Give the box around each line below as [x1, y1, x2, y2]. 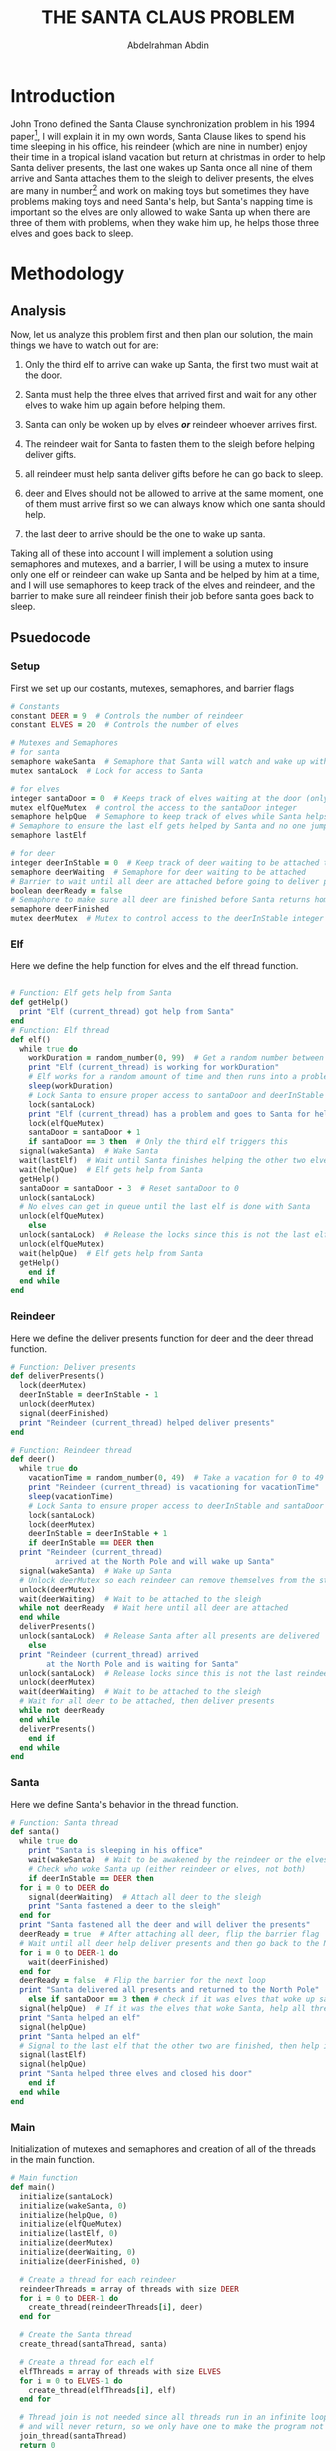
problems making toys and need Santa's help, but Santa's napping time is [10, 196, 313, 207]
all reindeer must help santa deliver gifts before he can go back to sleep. [24, 468, 324, 480]
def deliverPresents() [10, 1371, 105, 1381]
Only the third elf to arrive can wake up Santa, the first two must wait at [24, 359, 319, 370]
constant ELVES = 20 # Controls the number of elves [10, 720, 240, 730]
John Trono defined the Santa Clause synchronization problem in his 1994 [10, 117, 316, 130]
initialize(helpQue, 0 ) [19, 2210, 118, 2220]
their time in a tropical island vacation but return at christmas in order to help [10, 151, 326, 163]
